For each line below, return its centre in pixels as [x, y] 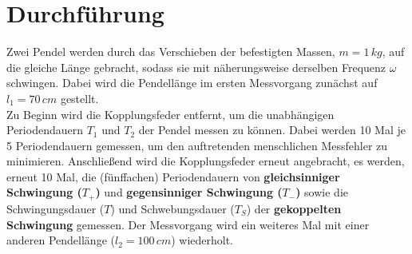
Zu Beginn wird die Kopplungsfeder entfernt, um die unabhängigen [170, 114]
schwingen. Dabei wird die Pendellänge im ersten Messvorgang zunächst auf [192, 83]
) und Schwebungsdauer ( [172, 208]
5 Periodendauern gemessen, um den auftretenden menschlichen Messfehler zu [197, 145]
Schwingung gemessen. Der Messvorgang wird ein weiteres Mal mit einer [188, 224]
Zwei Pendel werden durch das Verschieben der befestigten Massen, [171, 52]
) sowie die [322, 192]
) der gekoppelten [294, 208]
